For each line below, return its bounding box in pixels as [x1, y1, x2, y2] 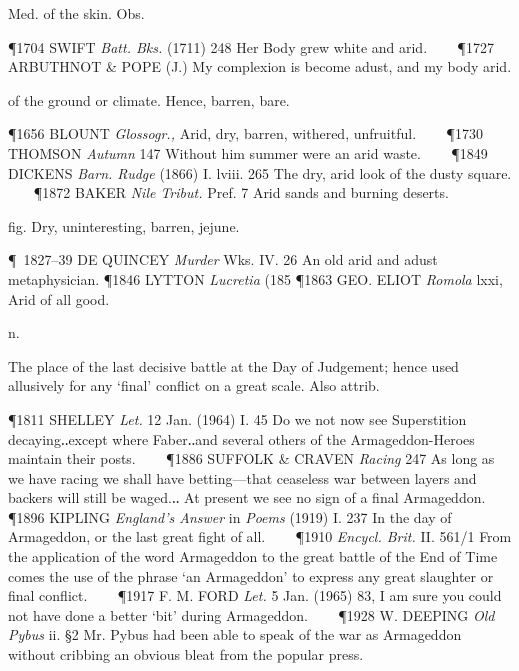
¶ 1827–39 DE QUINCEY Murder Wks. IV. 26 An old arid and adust [8, 249, 438, 270]
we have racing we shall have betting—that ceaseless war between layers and [8, 467, 477, 488]
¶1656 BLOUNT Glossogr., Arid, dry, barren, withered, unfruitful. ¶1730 [8, 123, 483, 144]
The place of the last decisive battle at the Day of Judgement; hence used [8, 355, 459, 376]
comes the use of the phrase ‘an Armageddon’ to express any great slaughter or [8, 565, 494, 586]
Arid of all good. [8, 288, 110, 309]
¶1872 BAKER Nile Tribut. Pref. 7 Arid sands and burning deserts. [33, 182, 449, 203]
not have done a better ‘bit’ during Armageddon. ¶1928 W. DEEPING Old [8, 604, 495, 625]
